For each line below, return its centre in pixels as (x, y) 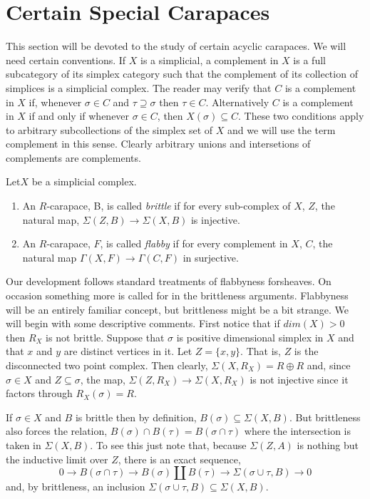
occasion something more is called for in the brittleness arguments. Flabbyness (177, 295)
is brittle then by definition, (136, 417)
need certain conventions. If (66, 60)
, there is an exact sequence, (179, 459)
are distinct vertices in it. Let (128, 351)
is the (306, 351)
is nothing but (328, 444)
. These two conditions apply (301, 116)
